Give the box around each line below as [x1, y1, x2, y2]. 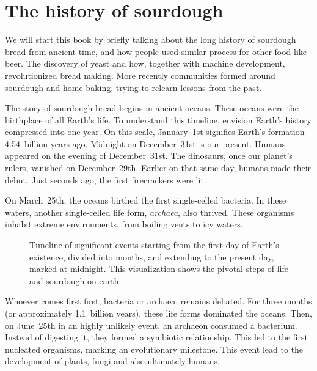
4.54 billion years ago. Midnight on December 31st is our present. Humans [5, 137, 286, 150]
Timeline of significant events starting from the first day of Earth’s [29, 238, 279, 251]
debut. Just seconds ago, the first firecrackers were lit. [5, 173, 206, 186]
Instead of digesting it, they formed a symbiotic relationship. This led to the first [5, 331, 308, 343]
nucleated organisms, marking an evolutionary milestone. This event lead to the [5, 342, 304, 355]
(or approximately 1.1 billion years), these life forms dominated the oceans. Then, [5, 307, 312, 319]
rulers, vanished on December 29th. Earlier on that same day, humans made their [5, 161, 312, 174]
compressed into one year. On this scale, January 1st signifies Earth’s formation [5, 125, 305, 138]
